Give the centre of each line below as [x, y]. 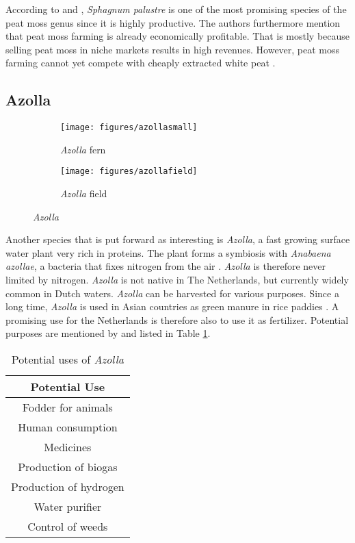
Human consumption [68, 427]
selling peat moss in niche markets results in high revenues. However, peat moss [173, 49]
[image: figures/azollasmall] [129, 128]
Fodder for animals [67, 407]
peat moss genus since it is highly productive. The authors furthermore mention [173, 22]
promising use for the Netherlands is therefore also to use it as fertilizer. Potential [177, 319]
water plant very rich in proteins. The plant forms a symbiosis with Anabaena [168, 252]
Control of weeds [68, 527]
